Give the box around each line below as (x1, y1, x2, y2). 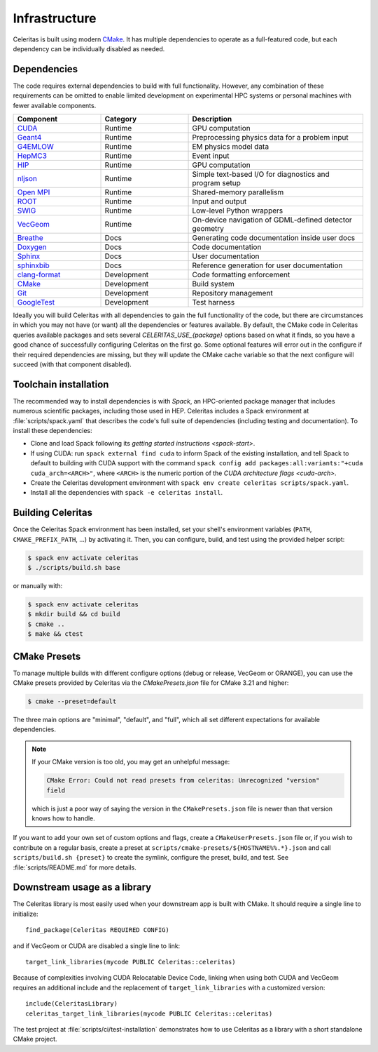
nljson (17, 174, 38, 184)
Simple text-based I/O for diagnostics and (192, 169, 330, 179)
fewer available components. (13, 101, 97, 109)
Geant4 (17, 133, 42, 142)
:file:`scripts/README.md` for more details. (13, 863, 136, 872)
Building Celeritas (13, 507, 92, 519)
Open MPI (17, 187, 50, 197)
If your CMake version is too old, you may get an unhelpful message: (31, 758, 230, 766)
